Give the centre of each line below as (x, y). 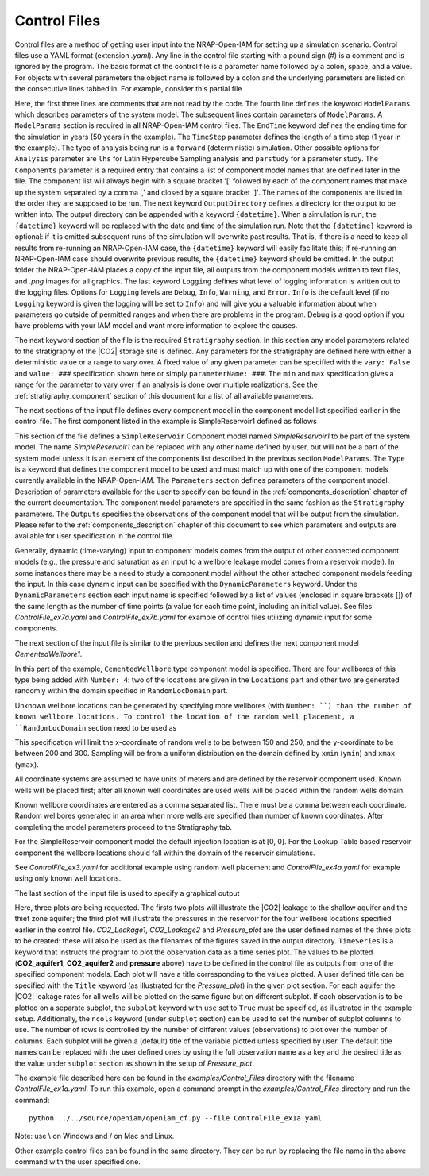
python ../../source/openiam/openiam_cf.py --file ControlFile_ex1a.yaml (176, 1118)
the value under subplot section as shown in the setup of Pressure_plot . (134, 1063)
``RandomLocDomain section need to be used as (96, 727)
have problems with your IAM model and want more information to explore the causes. (156, 326)
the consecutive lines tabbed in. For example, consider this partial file (128, 89)
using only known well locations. (68, 878)
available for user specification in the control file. (95, 536)
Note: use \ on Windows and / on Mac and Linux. (95, 1136)
